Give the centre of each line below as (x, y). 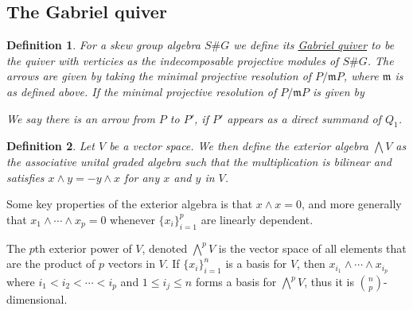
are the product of (51, 263)
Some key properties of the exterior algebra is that (130, 204)
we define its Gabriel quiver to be (314, 45)
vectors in (131, 263)
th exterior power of (83, 248)
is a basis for (256, 263)
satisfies (25, 177)
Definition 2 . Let (51, 146)
